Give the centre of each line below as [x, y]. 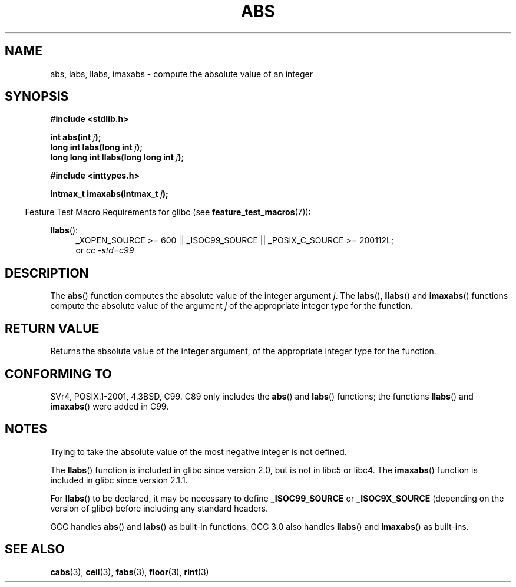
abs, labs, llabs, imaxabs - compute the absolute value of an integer [181, 74]
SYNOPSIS [37, 97]
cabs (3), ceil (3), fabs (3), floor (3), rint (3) [130, 572]
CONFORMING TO [58, 374]
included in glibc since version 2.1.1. [119, 480]
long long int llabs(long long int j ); [117, 157]
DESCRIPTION [47, 273]
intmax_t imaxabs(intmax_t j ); [109, 194]
